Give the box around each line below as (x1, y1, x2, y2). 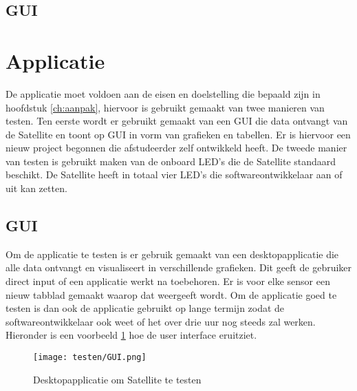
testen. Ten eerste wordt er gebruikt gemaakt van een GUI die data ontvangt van (6, 114, 348, 128)
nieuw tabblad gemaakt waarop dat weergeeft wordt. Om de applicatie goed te (6, 287, 337, 302)
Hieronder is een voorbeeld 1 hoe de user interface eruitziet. (6, 328, 257, 342)
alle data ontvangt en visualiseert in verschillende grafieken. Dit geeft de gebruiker (6, 260, 352, 275)
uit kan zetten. (6, 181, 67, 195)
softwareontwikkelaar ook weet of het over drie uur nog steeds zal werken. (6, 314, 316, 328)
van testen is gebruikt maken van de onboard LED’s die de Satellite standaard (6, 154, 336, 168)
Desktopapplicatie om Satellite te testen (33, 372, 202, 386)
